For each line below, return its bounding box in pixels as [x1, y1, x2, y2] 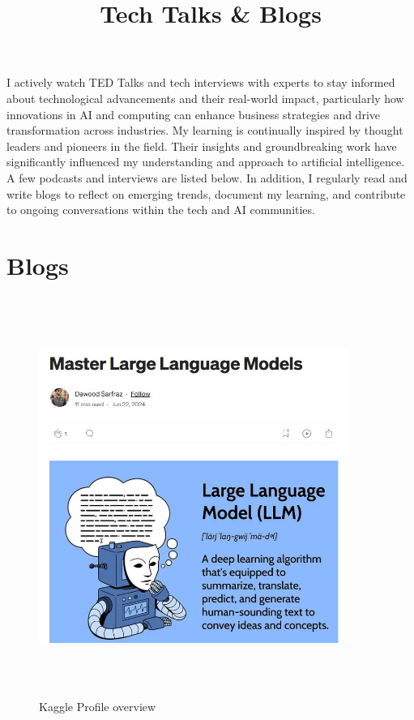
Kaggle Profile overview [39, 697, 156, 714]
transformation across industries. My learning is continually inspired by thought [6, 122, 403, 139]
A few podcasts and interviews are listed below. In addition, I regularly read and [6, 169, 408, 186]
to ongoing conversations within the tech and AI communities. [6, 201, 315, 218]
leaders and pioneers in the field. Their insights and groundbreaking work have [6, 137, 397, 154]
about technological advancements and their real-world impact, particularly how [6, 89, 404, 106]
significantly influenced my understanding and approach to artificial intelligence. [6, 153, 405, 170]
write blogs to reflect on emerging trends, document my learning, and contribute [6, 185, 406, 202]
